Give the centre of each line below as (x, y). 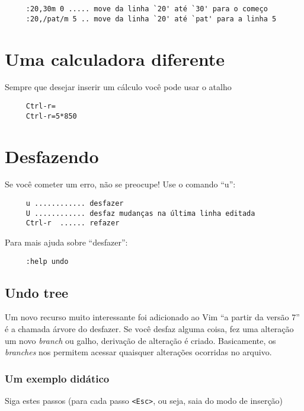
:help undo (47, 261)
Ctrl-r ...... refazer (73, 223)
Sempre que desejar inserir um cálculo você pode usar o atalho (118, 87)
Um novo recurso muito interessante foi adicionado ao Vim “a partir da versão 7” (152, 317)
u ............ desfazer (75, 204)
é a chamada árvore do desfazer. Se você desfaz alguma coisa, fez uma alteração (149, 329)
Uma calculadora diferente (115, 58)
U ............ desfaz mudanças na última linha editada (140, 213)
